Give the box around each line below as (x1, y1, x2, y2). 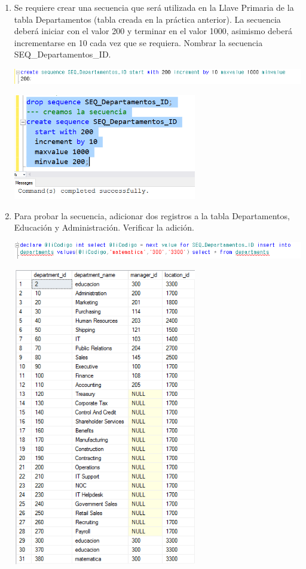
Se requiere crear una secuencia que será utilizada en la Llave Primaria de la (14, 1, 294, 13)
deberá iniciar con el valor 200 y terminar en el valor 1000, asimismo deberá (14, 25, 292, 37)
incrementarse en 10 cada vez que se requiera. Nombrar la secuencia (14, 36, 263, 49)
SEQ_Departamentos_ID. (14, 48, 111, 60)
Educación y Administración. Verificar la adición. (14, 221, 194, 234)
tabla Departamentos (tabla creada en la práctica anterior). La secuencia (14, 13, 281, 25)
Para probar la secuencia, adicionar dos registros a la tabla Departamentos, (14, 209, 290, 222)
